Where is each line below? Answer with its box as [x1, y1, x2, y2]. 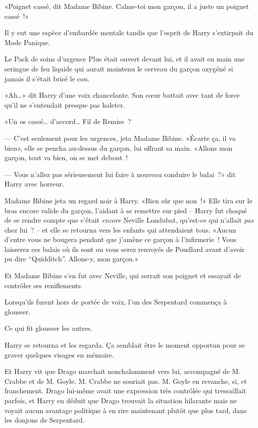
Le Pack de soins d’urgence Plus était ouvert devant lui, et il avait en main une [4, 54, 245, 64]
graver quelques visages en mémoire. [4, 349, 114, 360]
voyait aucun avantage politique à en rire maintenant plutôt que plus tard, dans [4, 405, 247, 415]
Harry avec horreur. [4, 179, 64, 189]
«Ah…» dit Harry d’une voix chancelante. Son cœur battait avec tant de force [4, 90, 240, 100]
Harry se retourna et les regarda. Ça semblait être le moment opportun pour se [4, 340, 245, 350]
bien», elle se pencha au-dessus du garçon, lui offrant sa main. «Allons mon [4, 142, 233, 153]
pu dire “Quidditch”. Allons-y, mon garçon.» [4, 253, 139, 264]
